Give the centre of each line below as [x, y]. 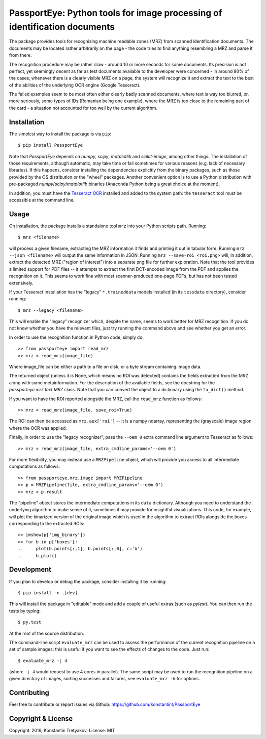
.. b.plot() [37, 555]
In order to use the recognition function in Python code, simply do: [76, 337]
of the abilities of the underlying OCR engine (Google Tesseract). [75, 85]
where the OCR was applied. [38, 428]
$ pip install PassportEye [50, 145]
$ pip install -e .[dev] [48, 593]
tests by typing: [25, 611]
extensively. [21, 283]
